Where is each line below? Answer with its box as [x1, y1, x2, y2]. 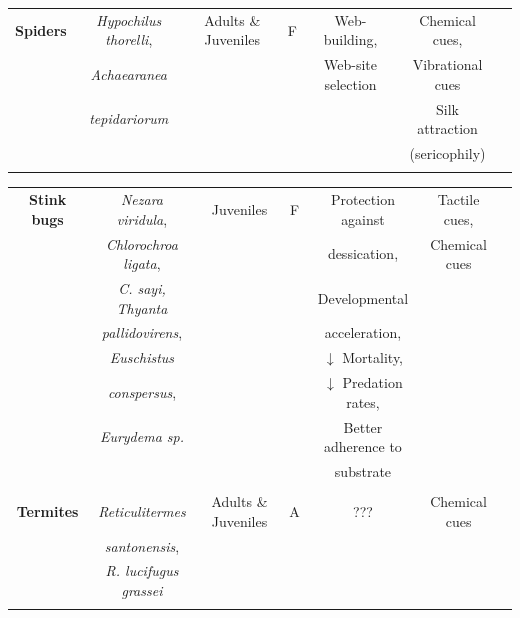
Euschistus [109, 347, 175, 368]
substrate [334, 461, 392, 482]
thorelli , [105, 29, 153, 50]
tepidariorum [89, 108, 169, 129]
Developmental [317, 287, 409, 308]
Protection [330, 189, 395, 210]
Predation [342, 372, 403, 393]
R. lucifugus [105, 560, 179, 581]
